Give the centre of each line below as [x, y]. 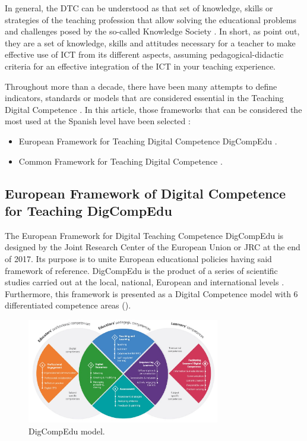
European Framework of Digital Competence [145, 193]
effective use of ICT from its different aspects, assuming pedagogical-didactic [144, 54]
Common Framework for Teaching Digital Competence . [121, 161]
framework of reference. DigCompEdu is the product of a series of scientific [141, 270]
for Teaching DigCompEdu [88, 210]
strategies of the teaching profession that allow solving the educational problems [151, 19]
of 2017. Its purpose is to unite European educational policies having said [138, 258]
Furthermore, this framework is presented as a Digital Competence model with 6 [151, 293]
